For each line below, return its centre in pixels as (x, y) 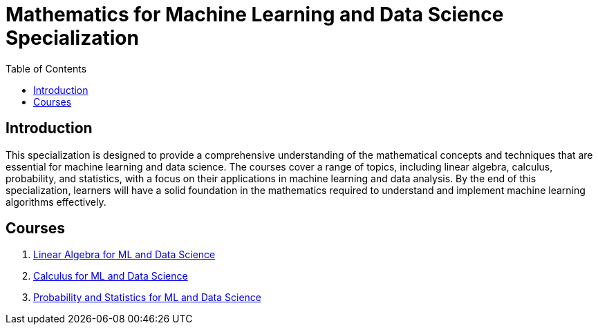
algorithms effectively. (56, 202)
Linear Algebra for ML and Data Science (124, 255)
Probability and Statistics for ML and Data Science (148, 298)
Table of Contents (46, 68)
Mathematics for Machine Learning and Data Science (255, 14)
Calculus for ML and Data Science (111, 276)
